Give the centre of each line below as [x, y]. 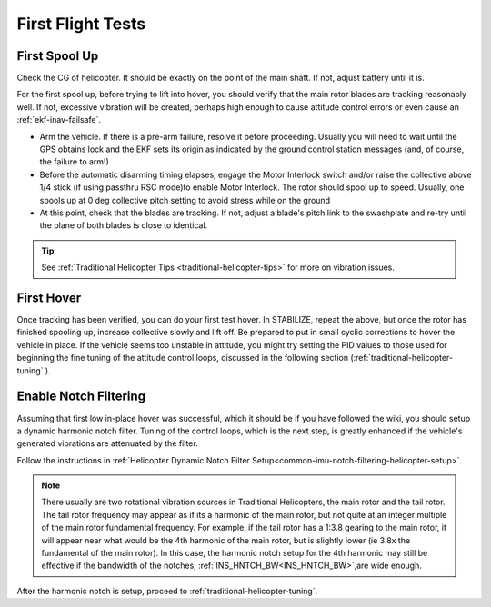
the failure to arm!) [74, 162]
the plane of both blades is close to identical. [124, 225]
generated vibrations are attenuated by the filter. [108, 443]
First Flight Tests [81, 24]
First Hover [49, 298]
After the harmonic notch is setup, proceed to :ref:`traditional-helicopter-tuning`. [167, 591]
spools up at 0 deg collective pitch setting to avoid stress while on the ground [185, 200]
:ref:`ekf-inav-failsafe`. [59, 120]
